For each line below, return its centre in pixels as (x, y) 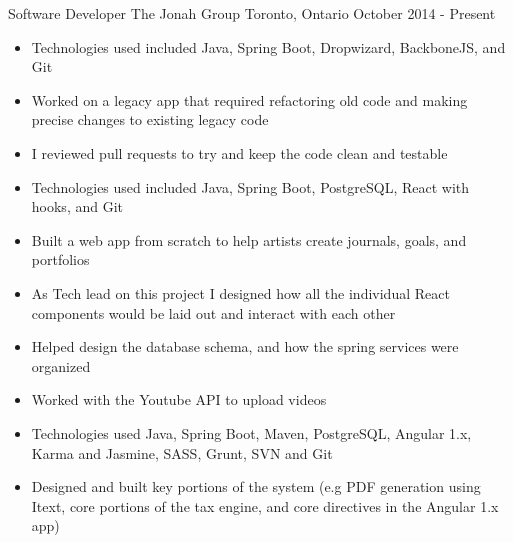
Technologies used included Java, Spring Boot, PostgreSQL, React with (250, 186)
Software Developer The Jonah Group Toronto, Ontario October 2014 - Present (252, 13)
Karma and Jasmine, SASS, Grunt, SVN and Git (182, 452)
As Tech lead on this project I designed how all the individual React (240, 292)
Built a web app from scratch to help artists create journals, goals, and (249, 239)
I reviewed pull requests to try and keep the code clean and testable (239, 152)
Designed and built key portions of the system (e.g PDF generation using (256, 486)
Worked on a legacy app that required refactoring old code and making (249, 99)
